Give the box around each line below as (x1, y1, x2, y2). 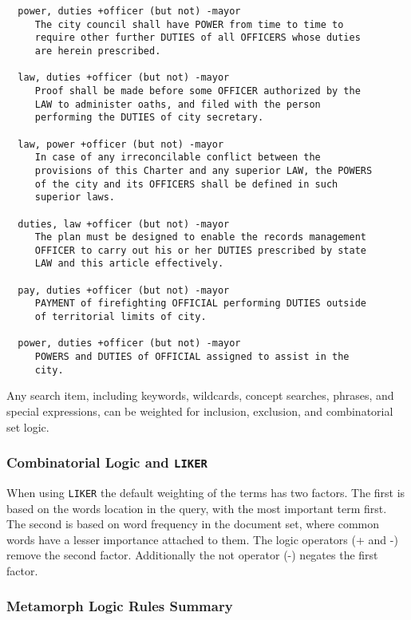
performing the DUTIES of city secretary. (34, 112, 264, 124)
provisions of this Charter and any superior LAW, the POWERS (34, 164, 373, 176)
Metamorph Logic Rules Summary (6, 596, 233, 616)
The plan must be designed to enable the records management (34, 231, 367, 243)
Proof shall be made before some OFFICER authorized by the (34, 85, 361, 97)
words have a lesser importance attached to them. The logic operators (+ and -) (6, 531, 398, 547)
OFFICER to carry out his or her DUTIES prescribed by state (34, 244, 367, 256)
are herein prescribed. (34, 45, 161, 57)
